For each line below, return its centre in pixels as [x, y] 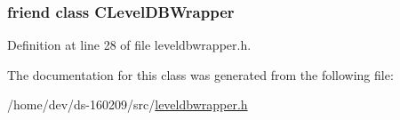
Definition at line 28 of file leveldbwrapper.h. [129, 45]
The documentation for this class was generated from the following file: [200, 74]
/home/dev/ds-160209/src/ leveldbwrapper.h [128, 104]
